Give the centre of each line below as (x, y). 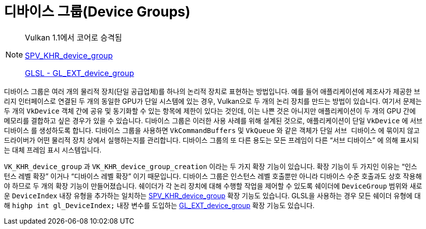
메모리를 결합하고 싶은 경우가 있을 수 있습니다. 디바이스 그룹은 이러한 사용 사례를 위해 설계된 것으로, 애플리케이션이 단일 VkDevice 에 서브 (213, 120)
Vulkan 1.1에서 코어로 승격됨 (74, 37)
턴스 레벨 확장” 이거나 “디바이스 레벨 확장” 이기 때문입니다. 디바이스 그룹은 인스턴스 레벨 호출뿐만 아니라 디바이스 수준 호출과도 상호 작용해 (213, 176)
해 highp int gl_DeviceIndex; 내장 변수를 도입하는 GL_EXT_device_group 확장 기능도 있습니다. (159, 205)
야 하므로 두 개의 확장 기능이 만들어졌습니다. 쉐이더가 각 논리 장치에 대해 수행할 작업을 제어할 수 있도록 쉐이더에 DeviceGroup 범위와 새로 (213, 186)
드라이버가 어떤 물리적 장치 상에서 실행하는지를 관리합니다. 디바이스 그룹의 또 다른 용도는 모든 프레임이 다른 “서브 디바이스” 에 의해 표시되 (212, 140)
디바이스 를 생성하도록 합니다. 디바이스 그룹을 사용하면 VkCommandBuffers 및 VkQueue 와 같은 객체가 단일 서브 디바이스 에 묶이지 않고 (212, 130)
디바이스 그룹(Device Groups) (97, 12)
